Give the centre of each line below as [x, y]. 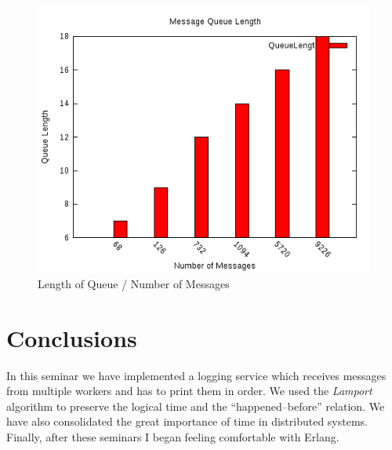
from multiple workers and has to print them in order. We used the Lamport [189, 391]
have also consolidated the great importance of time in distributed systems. [187, 421]
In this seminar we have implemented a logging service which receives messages [196, 375]
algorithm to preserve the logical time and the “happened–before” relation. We [196, 406]
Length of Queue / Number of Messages [134, 283]
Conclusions [72, 337]
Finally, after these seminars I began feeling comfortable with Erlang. [173, 436]
